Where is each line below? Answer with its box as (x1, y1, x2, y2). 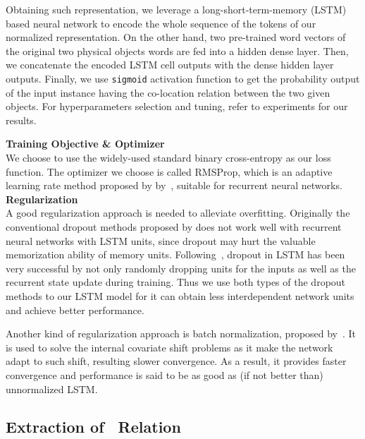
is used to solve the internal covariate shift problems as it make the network (6, 339, 333, 354)
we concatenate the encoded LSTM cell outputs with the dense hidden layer (6, 57, 334, 72)
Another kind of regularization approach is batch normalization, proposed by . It (6, 326, 357, 341)
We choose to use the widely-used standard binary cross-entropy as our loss (6, 150, 331, 164)
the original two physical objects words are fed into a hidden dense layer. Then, (6, 43, 349, 58)
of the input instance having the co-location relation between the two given (6, 85, 330, 100)
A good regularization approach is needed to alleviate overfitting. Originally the (6, 205, 350, 220)
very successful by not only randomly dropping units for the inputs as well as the (6, 260, 356, 275)
